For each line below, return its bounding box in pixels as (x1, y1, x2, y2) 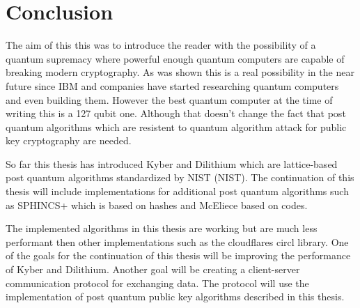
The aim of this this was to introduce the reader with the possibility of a (6, 38, 316, 52)
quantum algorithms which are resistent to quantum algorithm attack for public (6, 119, 347, 134)
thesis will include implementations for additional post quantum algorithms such (6, 184, 349, 199)
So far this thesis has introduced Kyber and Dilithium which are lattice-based (6, 156, 338, 171)
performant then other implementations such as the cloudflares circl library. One (6, 234, 349, 249)
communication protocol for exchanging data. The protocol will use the (6, 275, 309, 290)
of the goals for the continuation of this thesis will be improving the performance (6, 248, 351, 263)
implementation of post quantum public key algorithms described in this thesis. (6, 289, 345, 304)
